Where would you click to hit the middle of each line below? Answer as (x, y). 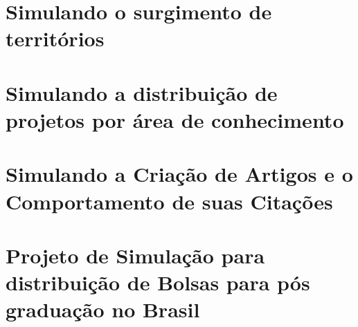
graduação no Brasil (103, 309)
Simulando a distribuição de (142, 92)
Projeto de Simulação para (135, 255)
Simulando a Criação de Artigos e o (179, 174)
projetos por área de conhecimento (175, 119)
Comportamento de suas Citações (169, 201)
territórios (55, 38)
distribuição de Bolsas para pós (158, 282)
